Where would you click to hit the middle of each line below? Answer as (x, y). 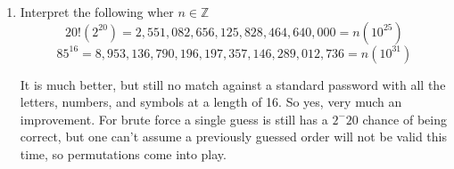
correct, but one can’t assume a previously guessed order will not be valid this (233, 137)
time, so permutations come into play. (123, 153)
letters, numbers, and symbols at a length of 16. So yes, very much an (211, 102)
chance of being (404, 119)
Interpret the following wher (97, 12)
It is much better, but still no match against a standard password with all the (233, 84)
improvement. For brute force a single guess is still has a (174, 119)
